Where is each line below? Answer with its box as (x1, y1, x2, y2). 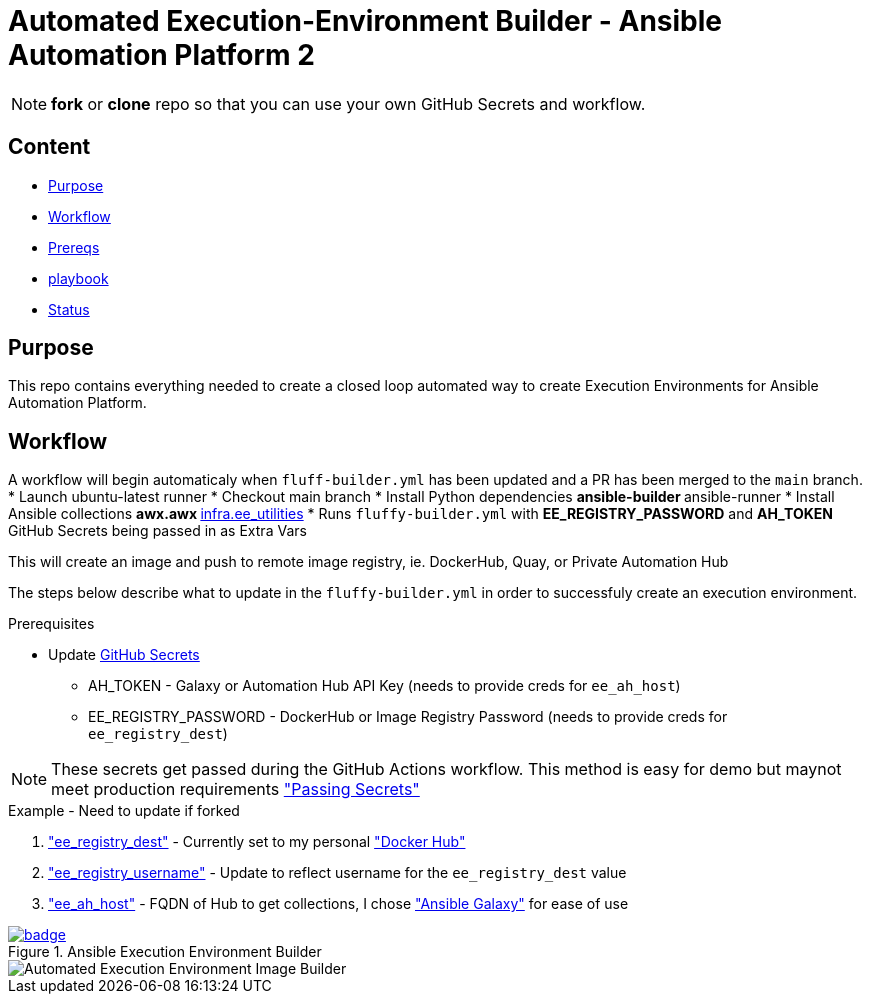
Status (48, 300, 90, 318)
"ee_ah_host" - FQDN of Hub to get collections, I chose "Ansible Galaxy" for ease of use (48, 895, 629, 913)
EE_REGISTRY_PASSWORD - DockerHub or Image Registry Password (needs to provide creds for (88, 708, 728, 726)
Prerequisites (8, 615, 95, 633)
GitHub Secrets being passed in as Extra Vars (8, 522, 307, 540)
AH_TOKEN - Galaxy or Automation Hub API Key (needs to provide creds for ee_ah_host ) (88, 677, 681, 695)
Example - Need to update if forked (8, 802, 240, 820)
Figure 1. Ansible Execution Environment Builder (8, 943, 322, 961)
